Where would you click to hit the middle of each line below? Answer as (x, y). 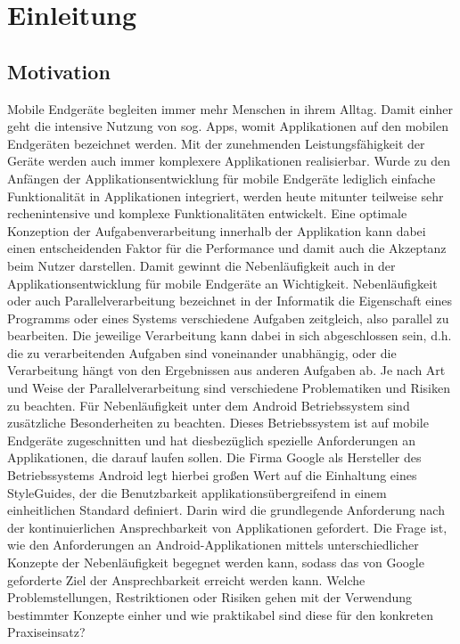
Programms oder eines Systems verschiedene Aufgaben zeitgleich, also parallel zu (228, 318)
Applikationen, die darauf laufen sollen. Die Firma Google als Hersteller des (214, 457)
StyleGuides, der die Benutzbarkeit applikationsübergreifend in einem (197, 492)
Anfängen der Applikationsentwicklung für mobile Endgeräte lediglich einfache (222, 178)
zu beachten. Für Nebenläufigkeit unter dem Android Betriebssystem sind (209, 405)
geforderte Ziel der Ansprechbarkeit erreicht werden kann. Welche (186, 579)
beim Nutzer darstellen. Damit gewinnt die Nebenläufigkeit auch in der (201, 265)
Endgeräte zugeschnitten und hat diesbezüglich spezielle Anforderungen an (211, 440)
